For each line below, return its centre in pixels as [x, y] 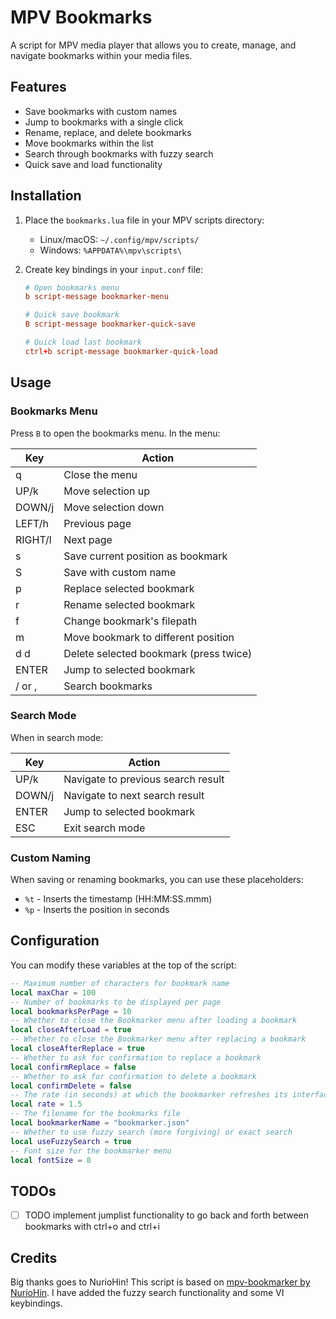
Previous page [97, 523]
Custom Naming [50, 858]
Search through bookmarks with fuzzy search [119, 153]
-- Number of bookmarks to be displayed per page [116, 1002]
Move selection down [114, 507]
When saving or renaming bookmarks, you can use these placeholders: [157, 880]
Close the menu [100, 474]
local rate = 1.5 [46, 1104]
